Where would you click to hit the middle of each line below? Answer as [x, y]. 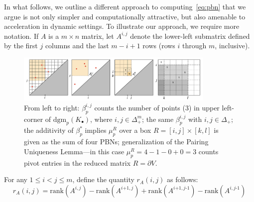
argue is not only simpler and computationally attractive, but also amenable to [125, 16]
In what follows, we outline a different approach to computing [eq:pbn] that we [125, 6]
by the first [21, 46]
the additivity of [49, 130]
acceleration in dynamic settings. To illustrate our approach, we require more [122, 26]
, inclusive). [232, 46]
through [194, 46]
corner [34, 119]
